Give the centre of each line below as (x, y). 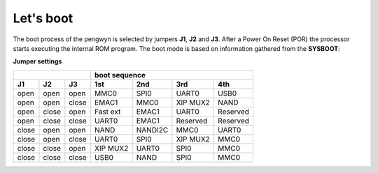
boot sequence (120, 75)
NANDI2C (152, 130)
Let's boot (43, 18)
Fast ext (108, 112)
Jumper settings (37, 61)
